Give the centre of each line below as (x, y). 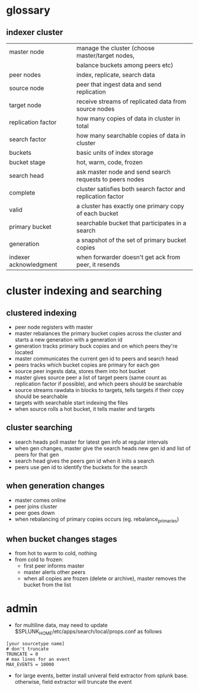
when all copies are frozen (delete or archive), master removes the (105, 578)
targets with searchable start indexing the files (71, 403)
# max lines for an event (38, 659)
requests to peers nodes (110, 179)
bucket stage (27, 162)
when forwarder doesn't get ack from (128, 257)
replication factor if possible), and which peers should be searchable (98, 384)
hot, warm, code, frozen (110, 162)
